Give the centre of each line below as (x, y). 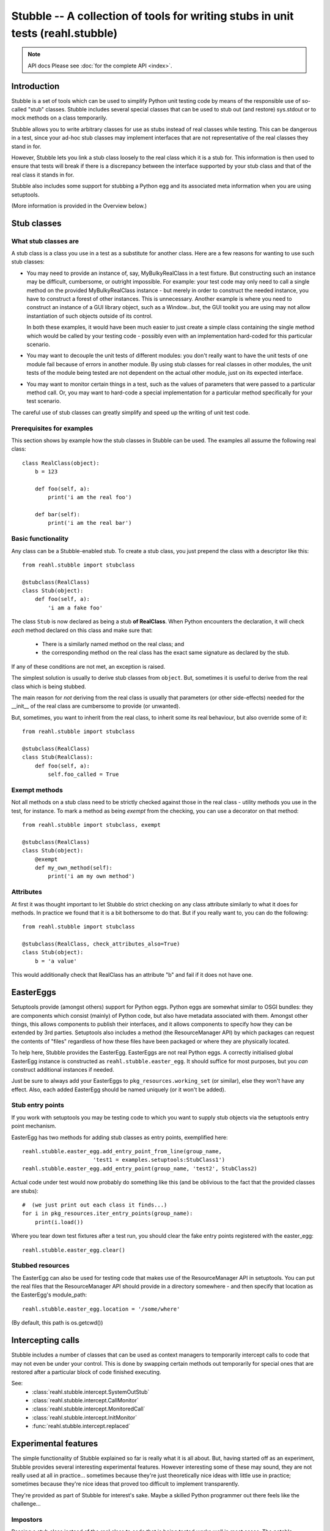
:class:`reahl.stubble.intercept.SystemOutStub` (91, 1392)
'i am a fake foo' (75, 608)
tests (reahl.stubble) (64, 33)
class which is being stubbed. (49, 687)
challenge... (26, 1504)
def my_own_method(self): (74, 867)
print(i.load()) (59, 1222)
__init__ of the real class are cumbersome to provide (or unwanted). (96, 706)
